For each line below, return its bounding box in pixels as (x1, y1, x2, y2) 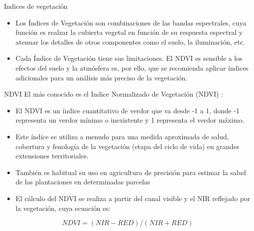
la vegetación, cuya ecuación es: (15, 203, 111, 213)
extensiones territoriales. (15, 151, 89, 161)
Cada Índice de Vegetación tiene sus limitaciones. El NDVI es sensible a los (15, 53, 243, 63)
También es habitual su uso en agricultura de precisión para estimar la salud (15, 167, 246, 177)
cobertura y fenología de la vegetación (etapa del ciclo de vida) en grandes (15, 141, 239, 151)
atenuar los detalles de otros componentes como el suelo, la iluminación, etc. (15, 36, 245, 47)
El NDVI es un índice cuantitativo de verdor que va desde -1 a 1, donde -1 (15, 105, 240, 115)
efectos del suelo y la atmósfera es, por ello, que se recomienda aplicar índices (15, 62, 249, 73)
